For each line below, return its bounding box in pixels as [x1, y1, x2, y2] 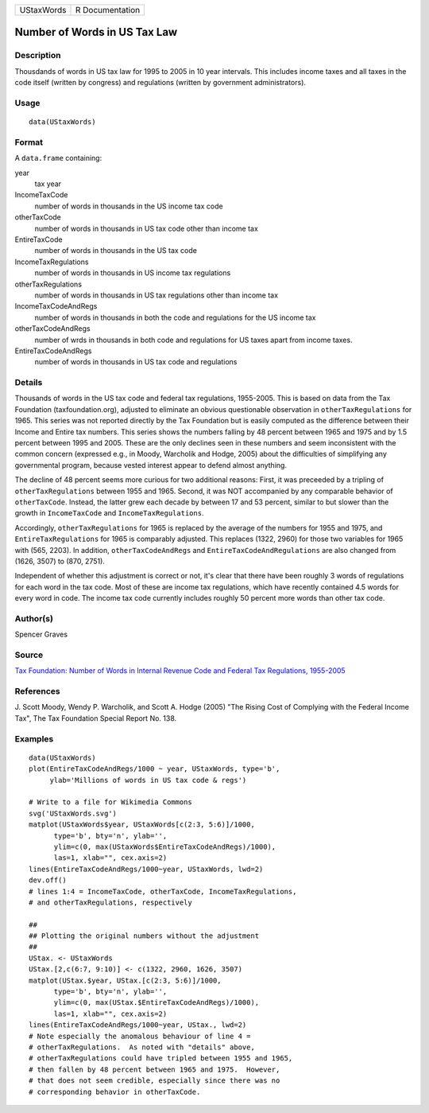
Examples [14, 733, 54, 744]
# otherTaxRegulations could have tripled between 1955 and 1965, [29, 1054, 293, 1063]
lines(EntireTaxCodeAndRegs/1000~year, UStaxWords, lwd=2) [29, 864, 264, 874]
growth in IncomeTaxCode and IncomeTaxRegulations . [14, 508, 204, 518]
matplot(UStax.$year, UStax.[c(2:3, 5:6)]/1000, [29, 975, 222, 985]
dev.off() [29, 876, 67, 885]
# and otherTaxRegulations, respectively [29, 897, 192, 907]
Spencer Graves [14, 629, 68, 640]
